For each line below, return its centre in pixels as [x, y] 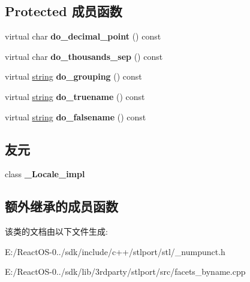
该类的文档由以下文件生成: [56, 231]
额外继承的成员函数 [61, 206]
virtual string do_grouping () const [73, 76]
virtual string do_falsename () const [76, 116]
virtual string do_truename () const [75, 96]
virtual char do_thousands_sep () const [84, 56]
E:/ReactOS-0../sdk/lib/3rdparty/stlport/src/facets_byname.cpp [125, 272]
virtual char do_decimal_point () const [83, 36]
